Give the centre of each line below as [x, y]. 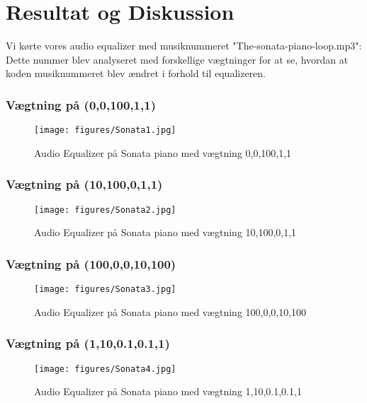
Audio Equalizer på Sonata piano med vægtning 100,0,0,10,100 [170, 311]
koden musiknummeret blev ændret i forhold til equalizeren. [136, 73]
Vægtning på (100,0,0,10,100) [91, 263]
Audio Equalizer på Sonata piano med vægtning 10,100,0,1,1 [165, 232]
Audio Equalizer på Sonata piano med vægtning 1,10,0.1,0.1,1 [168, 391]
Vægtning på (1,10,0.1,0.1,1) [88, 343]
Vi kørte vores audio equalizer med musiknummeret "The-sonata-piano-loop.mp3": [184, 46]
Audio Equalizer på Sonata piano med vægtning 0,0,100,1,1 [163, 152]
